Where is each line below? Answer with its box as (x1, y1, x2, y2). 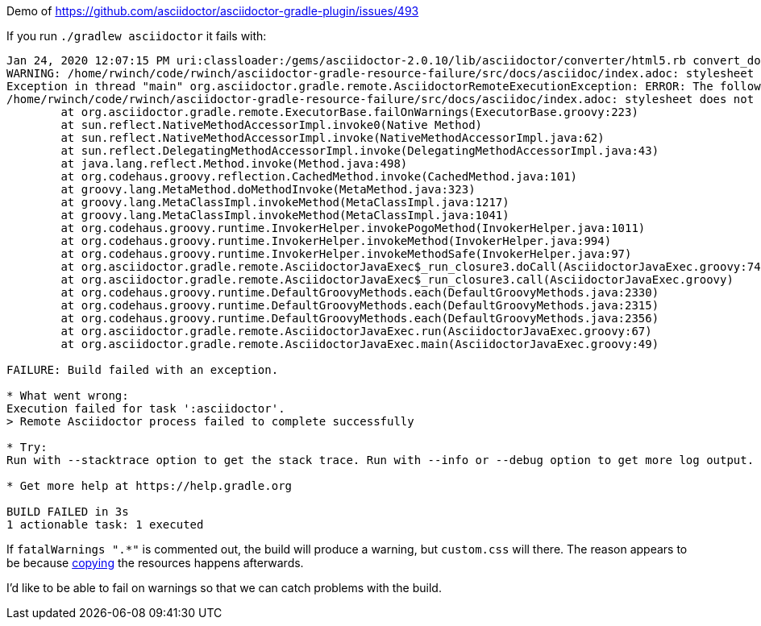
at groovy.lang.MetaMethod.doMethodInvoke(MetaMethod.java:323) (60, 183, 476, 196)
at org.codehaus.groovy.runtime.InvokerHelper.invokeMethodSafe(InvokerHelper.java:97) (60, 247, 632, 260)
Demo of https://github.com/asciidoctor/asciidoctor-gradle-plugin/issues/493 (6, 4, 419, 18)
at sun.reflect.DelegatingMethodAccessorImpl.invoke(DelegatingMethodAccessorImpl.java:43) (60, 144, 659, 157)
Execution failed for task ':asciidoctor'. (6, 402, 285, 415)
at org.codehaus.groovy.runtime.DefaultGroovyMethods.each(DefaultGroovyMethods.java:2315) (60, 299, 659, 312)
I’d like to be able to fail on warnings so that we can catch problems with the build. (6, 581, 442, 595)
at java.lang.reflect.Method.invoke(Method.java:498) (60, 157, 408, 170)
